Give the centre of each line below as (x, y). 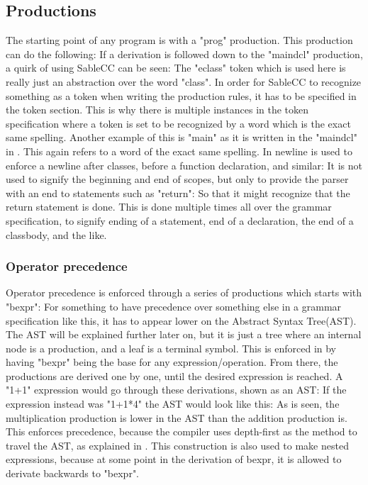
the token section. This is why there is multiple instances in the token (157, 110)
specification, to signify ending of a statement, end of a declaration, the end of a (180, 220)
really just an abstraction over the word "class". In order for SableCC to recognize (184, 81)
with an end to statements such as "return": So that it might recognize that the (178, 193)
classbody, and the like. (56, 234)
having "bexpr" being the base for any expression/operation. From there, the (172, 362)
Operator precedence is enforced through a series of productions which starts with (184, 292)
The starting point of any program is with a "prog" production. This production (179, 40)
